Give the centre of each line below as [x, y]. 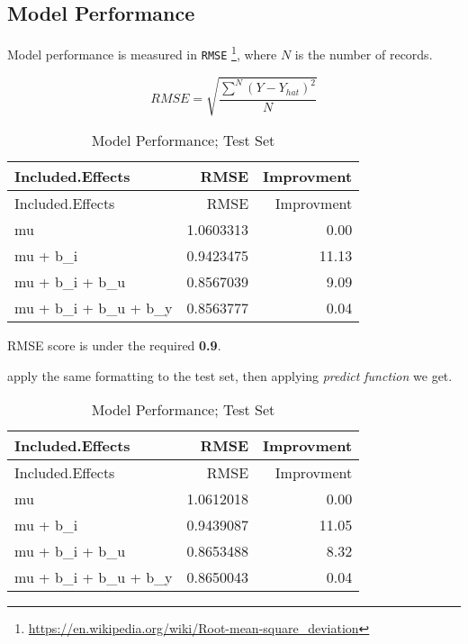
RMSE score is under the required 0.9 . [114, 345]
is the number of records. [364, 54]
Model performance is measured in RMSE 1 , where [142, 53]
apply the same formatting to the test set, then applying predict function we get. [230, 375]
